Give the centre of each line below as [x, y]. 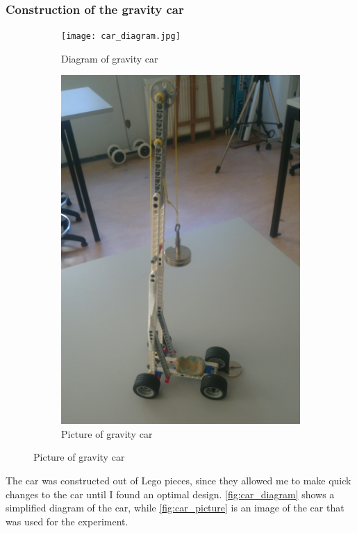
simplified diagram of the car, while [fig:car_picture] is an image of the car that [175, 508]
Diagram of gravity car [110, 58]
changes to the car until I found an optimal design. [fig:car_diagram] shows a [170, 494]
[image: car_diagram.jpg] [121, 36]
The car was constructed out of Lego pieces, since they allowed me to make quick [178, 481]
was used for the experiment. [67, 521]
